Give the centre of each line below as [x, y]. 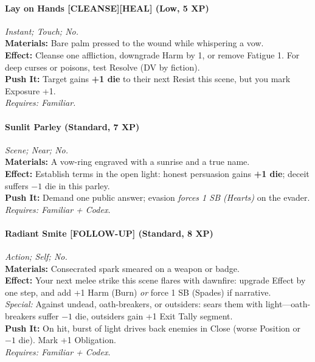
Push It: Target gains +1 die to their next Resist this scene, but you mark [148, 79]
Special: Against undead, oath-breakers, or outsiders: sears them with [134, 304]
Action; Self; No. [36, 256]
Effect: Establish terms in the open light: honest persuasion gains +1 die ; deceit [157, 173]
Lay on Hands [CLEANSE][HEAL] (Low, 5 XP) [107, 8]
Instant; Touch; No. [42, 31]
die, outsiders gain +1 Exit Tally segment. [154, 316]
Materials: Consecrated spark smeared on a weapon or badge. [122, 268]
